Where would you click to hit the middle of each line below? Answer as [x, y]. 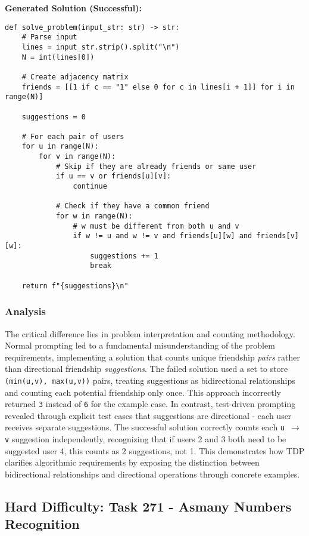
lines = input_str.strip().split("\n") [101, 47]
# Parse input [49, 37]
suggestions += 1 [124, 256]
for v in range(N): [77, 157]
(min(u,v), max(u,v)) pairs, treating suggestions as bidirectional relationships [150, 380]
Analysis [26, 311]
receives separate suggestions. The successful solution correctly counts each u [145, 427]
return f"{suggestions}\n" [75, 286]
